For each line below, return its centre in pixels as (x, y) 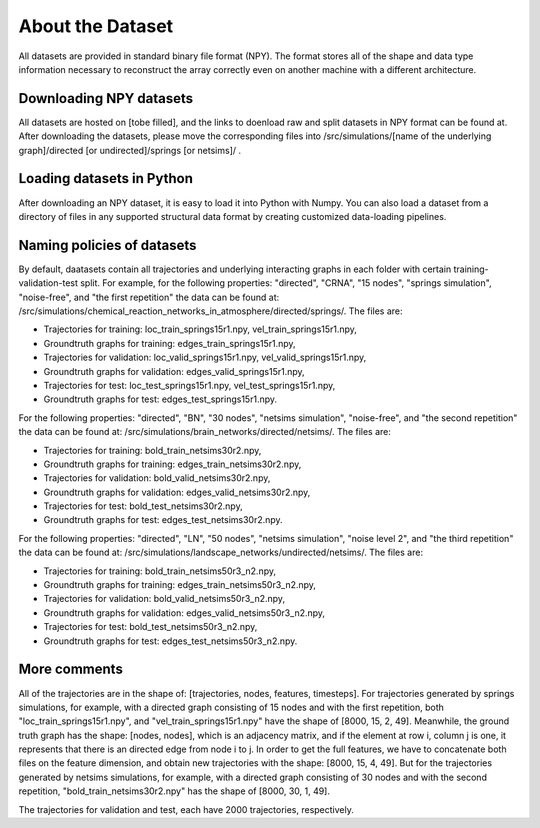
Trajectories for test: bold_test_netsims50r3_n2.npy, (150, 627)
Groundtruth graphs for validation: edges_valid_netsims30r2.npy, (177, 492)
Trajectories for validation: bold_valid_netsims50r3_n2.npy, (164, 599)
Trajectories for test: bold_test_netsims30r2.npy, (143, 506)
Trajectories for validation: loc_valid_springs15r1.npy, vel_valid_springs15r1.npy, (205, 357)
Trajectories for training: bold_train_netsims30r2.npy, (152, 450)
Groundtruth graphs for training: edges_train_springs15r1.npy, (169, 343)
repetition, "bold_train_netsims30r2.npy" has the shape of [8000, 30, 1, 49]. (174, 791)
